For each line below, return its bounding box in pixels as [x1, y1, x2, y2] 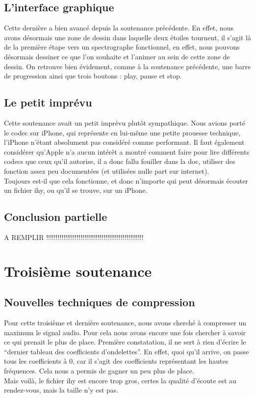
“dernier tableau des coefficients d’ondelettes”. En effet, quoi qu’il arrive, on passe [4, 346, 249, 356]
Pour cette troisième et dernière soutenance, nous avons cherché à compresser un [4, 318, 246, 328]
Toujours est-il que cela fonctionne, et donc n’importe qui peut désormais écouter [4, 175, 248, 186]
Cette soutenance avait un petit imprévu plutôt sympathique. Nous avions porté [4, 117, 245, 128]
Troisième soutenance [4, 261, 152, 281]
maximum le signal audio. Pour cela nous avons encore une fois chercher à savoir [4, 327, 246, 337]
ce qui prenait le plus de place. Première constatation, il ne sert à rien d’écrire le [4, 337, 246, 347]
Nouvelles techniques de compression [4, 294, 195, 310]
